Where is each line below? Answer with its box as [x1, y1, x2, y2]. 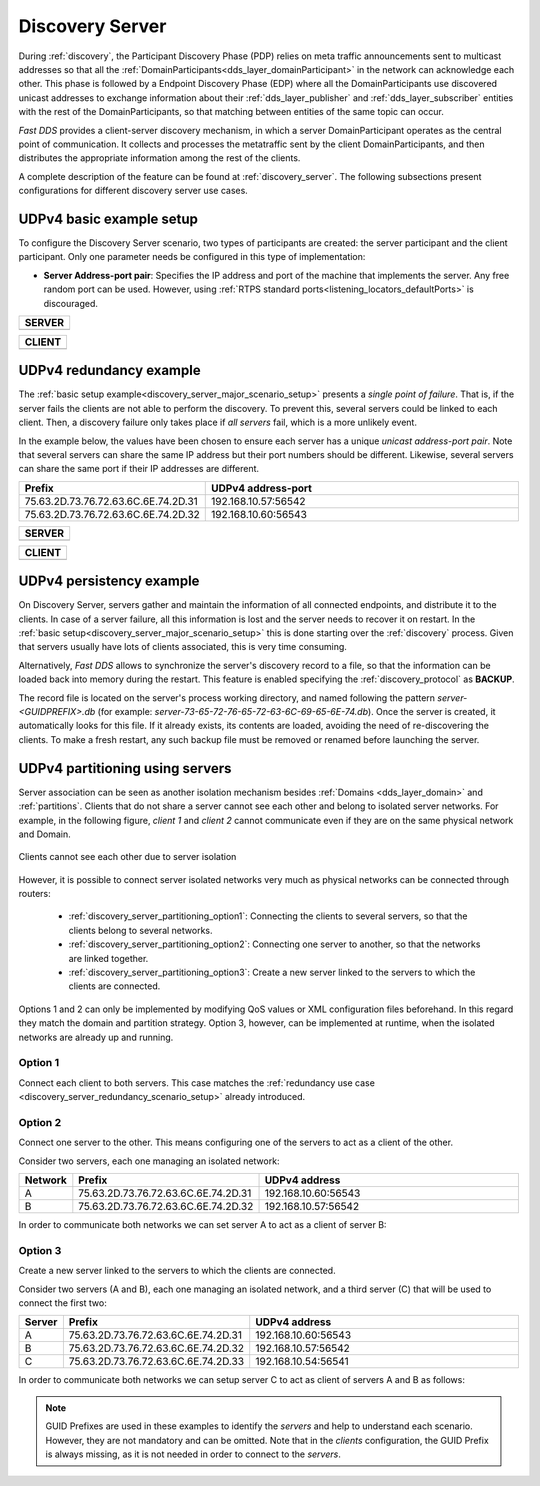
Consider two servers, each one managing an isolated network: [18, 1155, 280, 1167]
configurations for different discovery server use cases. [18, 185, 249, 197]
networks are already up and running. [18, 1031, 174, 1043]
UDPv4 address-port [211, 481, 312, 495]
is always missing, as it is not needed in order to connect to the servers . [45, 1448, 342, 1460]
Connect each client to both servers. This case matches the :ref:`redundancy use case [18, 1076, 375, 1089]
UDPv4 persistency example [18, 573, 200, 590]
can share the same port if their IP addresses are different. [18, 463, 260, 475]
